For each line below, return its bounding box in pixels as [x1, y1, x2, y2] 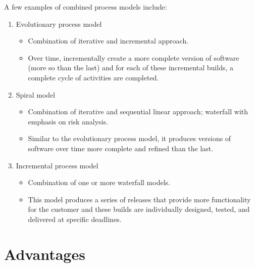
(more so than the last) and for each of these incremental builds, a [28, 62, 233, 73]
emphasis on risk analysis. [28, 116, 108, 126]
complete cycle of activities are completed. [28, 72, 159, 82]
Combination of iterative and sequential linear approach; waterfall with [28, 106, 248, 117]
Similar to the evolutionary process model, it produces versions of [28, 133, 231, 144]
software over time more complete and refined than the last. [28, 143, 214, 153]
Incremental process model [16, 160, 98, 170]
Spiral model [16, 89, 56, 100]
